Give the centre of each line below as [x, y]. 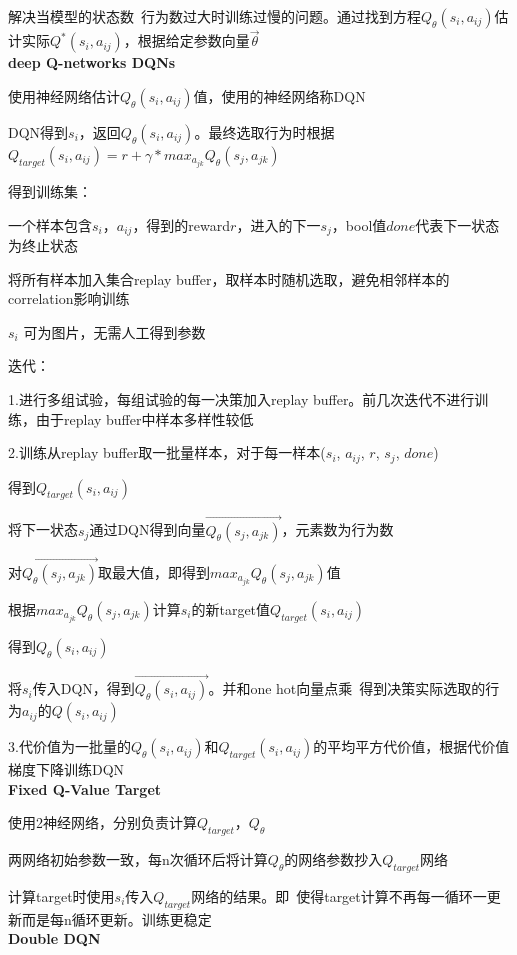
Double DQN [54, 938]
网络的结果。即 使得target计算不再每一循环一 [339, 895]
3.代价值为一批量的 [69, 746]
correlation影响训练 [69, 298]
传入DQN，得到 [83, 688]
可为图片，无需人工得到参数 [114, 331]
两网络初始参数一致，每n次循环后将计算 [138, 858]
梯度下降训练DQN [66, 769]
